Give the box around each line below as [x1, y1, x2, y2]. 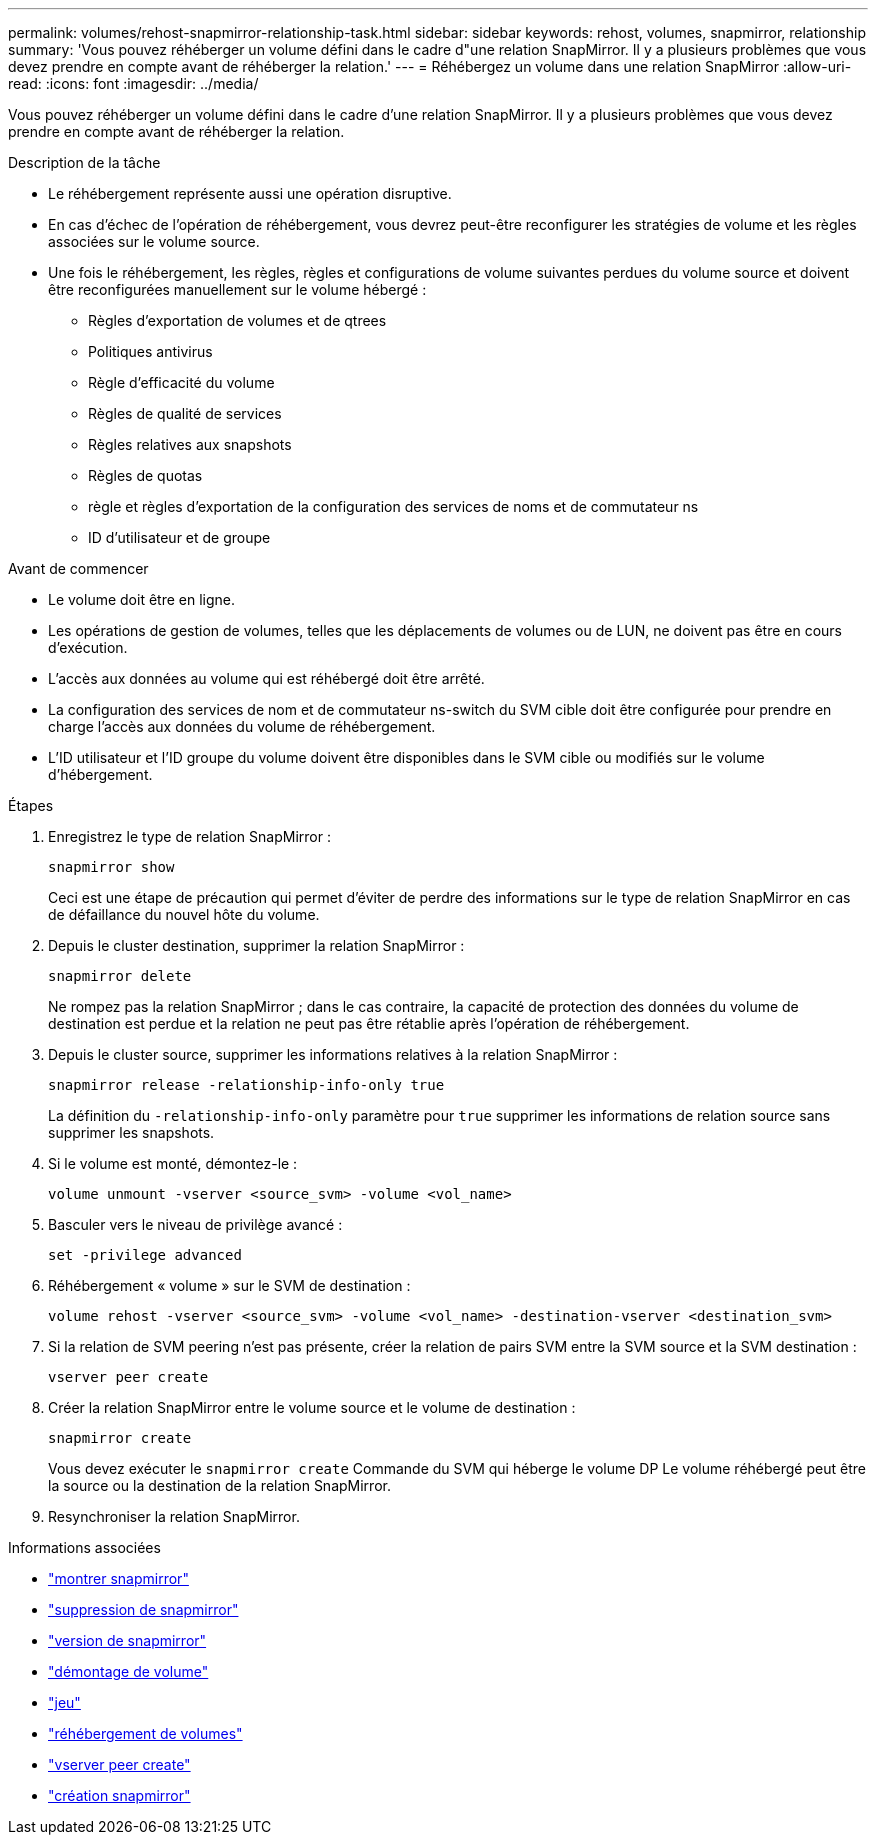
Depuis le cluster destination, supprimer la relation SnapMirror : [48, 937, 465, 954]
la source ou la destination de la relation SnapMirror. [48, 1477, 391, 1494]
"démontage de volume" [48, 1663, 209, 1680]
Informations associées [8, 1539, 161, 1556]
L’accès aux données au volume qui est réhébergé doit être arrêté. [48, 670, 485, 687]
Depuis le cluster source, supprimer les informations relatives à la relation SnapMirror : [48, 1046, 618, 1063]
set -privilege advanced [48, 1247, 242, 1263]
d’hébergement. [48, 766, 153, 783]
